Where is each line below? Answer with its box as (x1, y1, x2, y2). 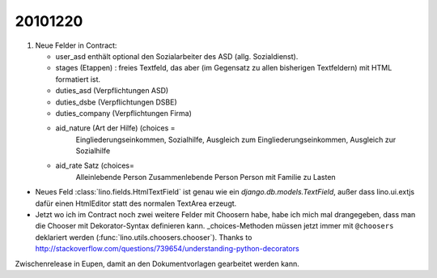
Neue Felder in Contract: (35, 41, 117, 50)
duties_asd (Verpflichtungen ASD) (55, 86, 169, 96)
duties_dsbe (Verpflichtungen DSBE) (55, 97, 177, 107)
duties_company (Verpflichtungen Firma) (55, 108, 192, 118)
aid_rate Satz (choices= (55, 160, 135, 170)
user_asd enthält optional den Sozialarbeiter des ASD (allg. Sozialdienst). (55, 51, 299, 61)
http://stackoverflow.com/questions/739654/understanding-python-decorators (35, 244, 299, 254)
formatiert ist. (55, 74, 101, 84)
